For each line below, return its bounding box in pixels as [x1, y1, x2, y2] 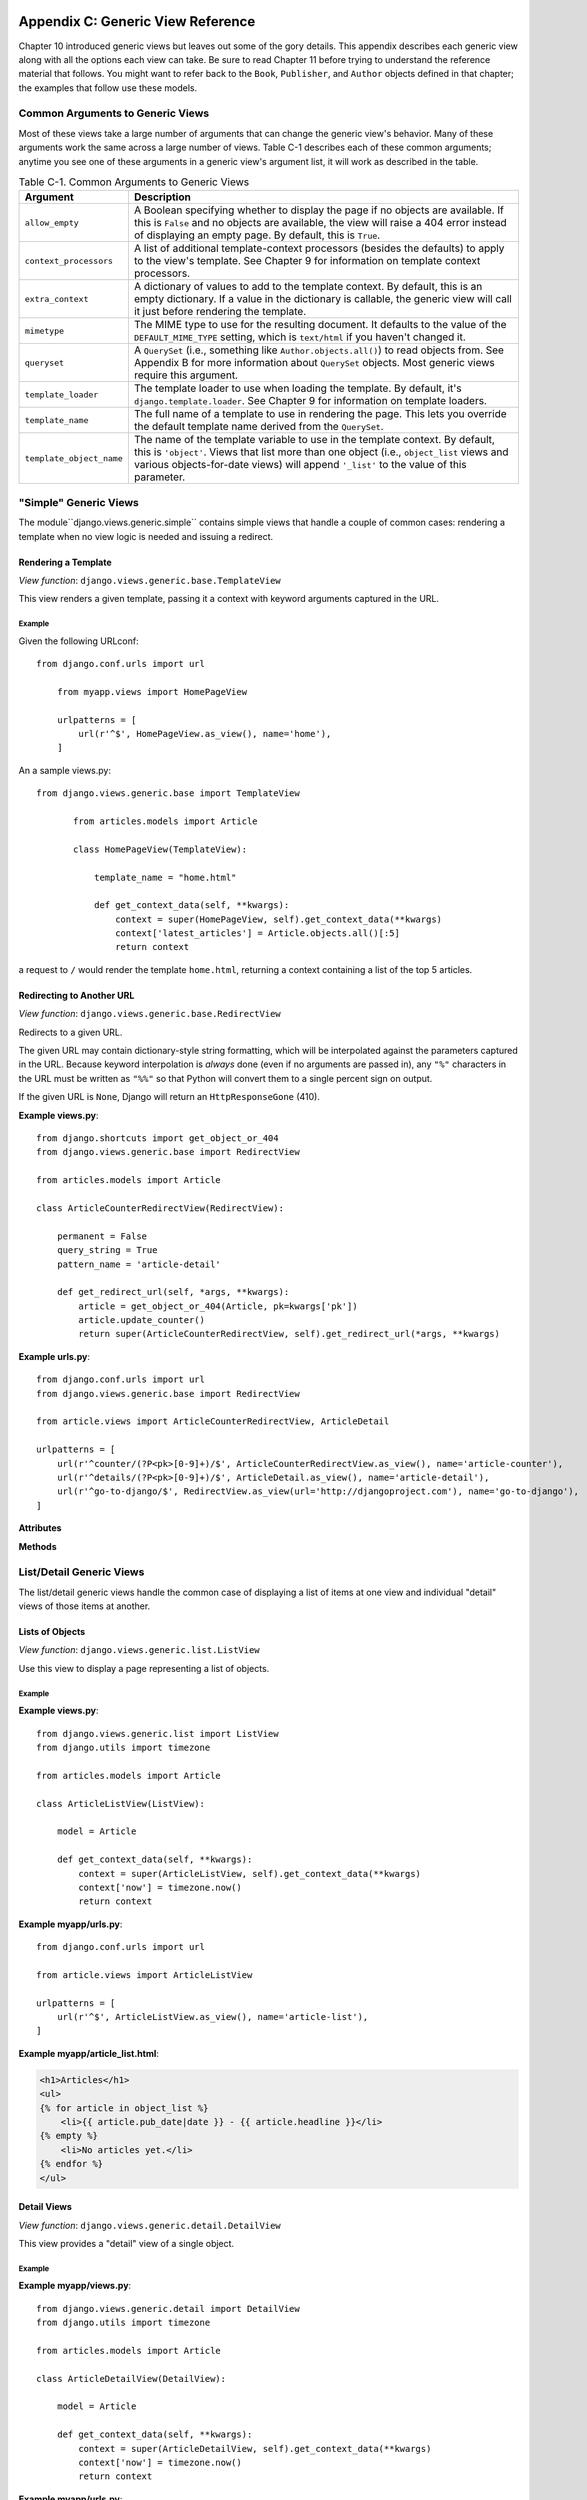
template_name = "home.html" [93, 871, 237, 883]
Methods [18, 1540, 57, 1552]
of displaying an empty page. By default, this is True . [133, 228, 381, 242]
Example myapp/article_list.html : [18, 2047, 160, 2059]
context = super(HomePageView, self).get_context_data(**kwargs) [115, 913, 443, 925]
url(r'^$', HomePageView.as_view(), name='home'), [78, 728, 332, 740]
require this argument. [133, 368, 239, 382]
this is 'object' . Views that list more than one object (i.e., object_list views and [133, 445, 509, 459]
